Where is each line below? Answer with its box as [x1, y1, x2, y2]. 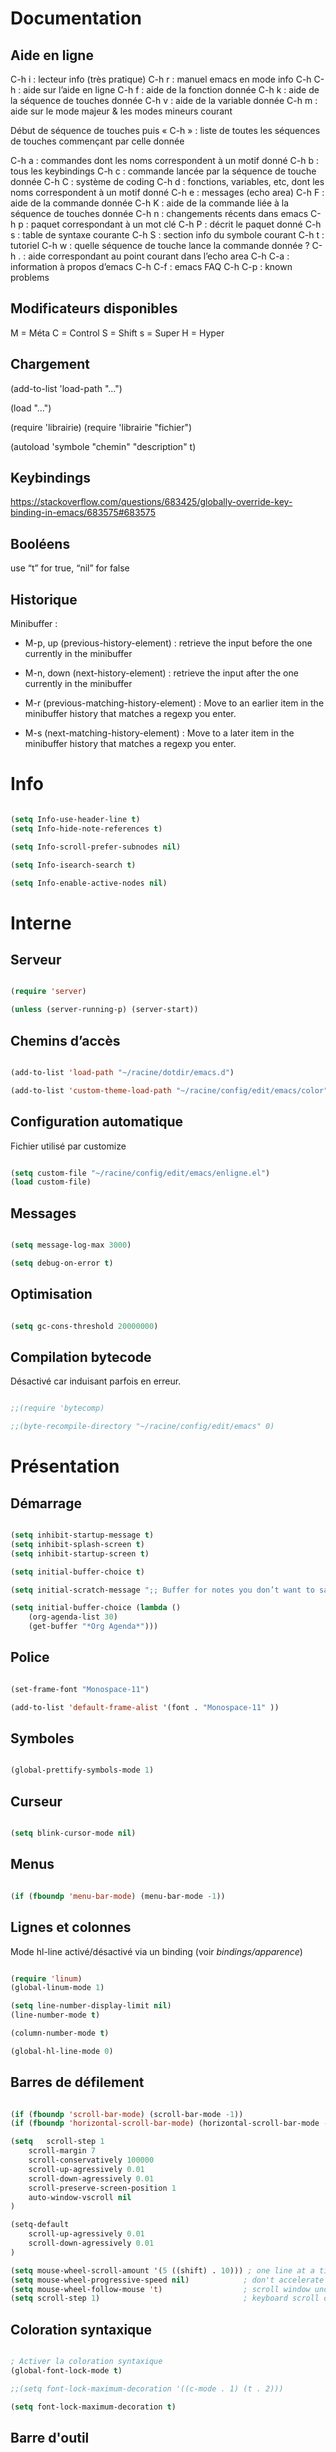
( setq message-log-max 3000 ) [10, 1240, 132, 1251]
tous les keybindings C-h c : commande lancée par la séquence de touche [10, 165, 317, 177]
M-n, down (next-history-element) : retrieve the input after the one [24, 667, 299, 679]
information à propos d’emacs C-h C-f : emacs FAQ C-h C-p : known [10, 261, 293, 272]
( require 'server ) [10, 987, 87, 997]
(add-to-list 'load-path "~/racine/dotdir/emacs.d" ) [10, 1067, 235, 1077]
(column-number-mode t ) [10, 2028, 110, 2038]
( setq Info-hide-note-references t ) [10, 823, 163, 834]
